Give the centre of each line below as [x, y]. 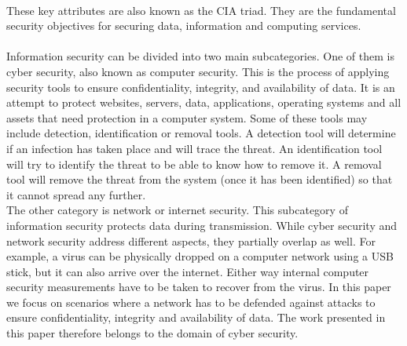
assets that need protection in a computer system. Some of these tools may [187, 117]
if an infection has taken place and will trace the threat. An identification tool [194, 148]
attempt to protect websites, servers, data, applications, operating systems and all [204, 102]
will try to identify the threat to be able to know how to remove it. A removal [194, 164]
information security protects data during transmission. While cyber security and [202, 225]
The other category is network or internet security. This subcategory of [177, 210]
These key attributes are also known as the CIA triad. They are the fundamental [201, 10]
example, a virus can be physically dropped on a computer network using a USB [200, 256]
